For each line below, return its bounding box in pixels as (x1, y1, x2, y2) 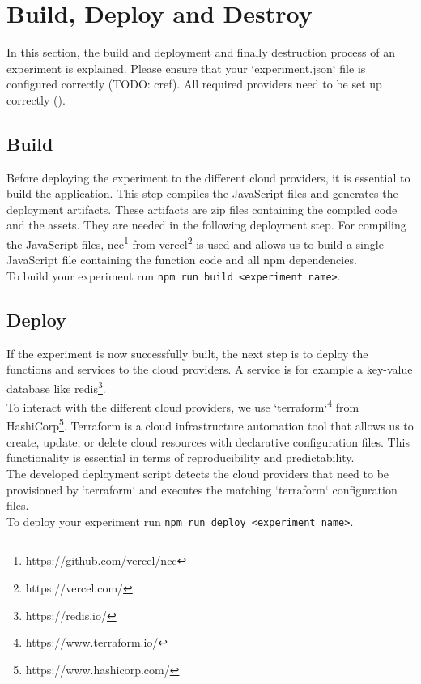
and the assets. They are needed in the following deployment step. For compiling (6, 216, 406, 233)
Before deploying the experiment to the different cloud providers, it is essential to (6, 169, 410, 186)
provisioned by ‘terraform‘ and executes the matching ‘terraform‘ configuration (6, 481, 398, 498)
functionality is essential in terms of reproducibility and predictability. (6, 449, 355, 466)
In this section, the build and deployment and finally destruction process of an (6, 44, 396, 61)
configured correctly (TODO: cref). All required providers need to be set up (6, 75, 382, 92)
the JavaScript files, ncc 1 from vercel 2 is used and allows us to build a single (6, 233, 384, 252)
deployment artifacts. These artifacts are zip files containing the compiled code (6, 200, 398, 217)
